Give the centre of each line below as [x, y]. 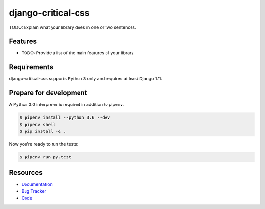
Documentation [37, 184]
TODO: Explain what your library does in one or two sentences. [73, 27]
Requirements [31, 67]
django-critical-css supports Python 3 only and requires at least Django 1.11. [86, 79]
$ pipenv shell [38, 124]
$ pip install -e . [43, 131]
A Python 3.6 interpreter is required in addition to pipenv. [66, 104]
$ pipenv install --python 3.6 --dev [65, 118]
